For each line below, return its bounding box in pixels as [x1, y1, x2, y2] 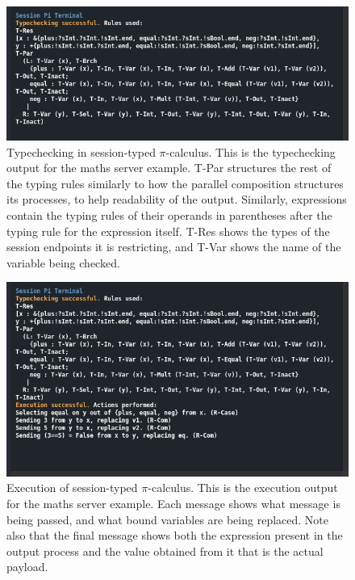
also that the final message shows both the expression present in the [6, 527, 343, 544]
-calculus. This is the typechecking [165, 143, 336, 160]
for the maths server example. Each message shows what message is [6, 494, 340, 511]
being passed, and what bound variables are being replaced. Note [6, 511, 328, 527]
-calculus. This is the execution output [148, 479, 338, 496]
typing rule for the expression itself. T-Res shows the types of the [6, 222, 330, 239]
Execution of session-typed [6, 479, 138, 496]
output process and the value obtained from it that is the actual [6, 542, 324, 559]
